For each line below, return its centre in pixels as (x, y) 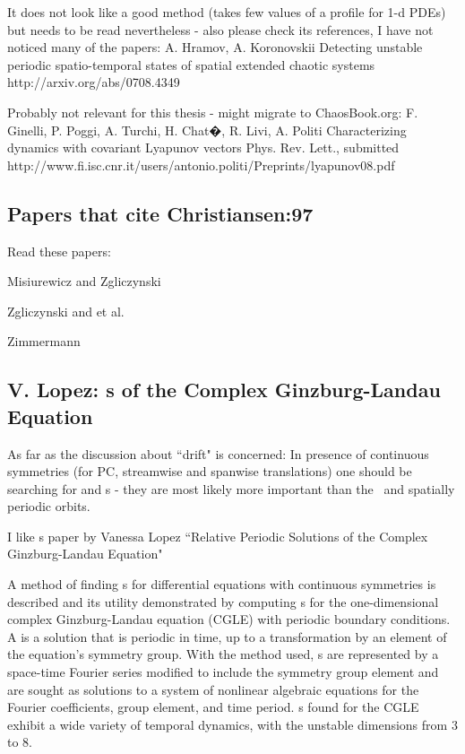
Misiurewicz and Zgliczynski (84, 281)
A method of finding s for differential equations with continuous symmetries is (222, 584)
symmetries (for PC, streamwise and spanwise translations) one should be (210, 471)
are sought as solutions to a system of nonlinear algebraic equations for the (213, 689)
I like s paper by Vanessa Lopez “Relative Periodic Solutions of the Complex (218, 536)
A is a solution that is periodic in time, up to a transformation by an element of (227, 636)
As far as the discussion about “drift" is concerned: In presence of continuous (218, 453)
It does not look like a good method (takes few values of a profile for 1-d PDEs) (227, 12)
